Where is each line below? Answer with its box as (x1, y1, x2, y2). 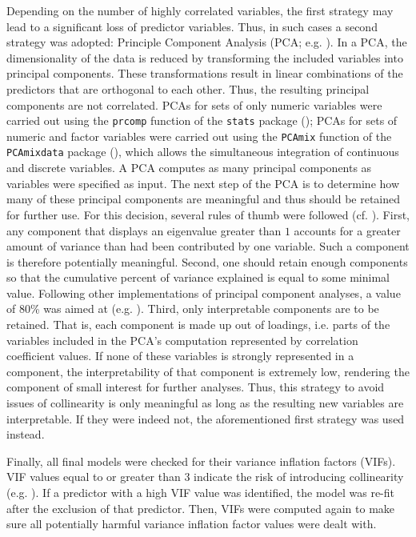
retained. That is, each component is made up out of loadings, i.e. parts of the (6, 316, 390, 333)
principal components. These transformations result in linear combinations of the (6, 65, 403, 82)
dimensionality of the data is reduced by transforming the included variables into (6, 49, 403, 66)
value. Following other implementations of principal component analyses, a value (6, 284, 401, 301)
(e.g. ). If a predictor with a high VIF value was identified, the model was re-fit (6, 484, 395, 500)
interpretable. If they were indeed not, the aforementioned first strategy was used (6, 410, 405, 427)
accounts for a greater (294, 222, 401, 238)
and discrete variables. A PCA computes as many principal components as (6, 159, 372, 176)
